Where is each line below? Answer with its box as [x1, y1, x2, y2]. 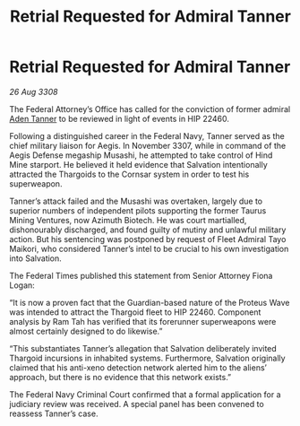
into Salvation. [9, 253, 63, 264]
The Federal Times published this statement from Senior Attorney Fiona [9, 270, 273, 281]
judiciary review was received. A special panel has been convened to [9, 398, 264, 409]
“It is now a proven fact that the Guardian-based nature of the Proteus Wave [9, 297, 290, 308]
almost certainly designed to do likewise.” [9, 326, 163, 336]
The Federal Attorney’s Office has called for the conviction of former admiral [9, 103, 291, 114]
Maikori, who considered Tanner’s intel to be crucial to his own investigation [9, 243, 289, 254]
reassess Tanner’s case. [9, 408, 99, 419]
